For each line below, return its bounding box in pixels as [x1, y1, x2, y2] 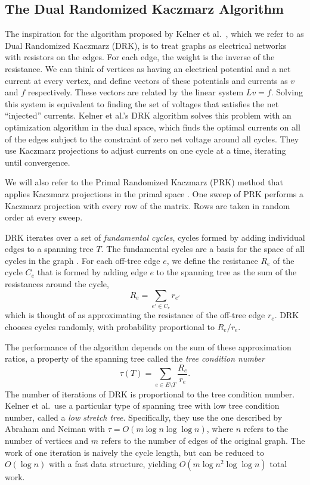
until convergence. [5, 156, 70, 168]
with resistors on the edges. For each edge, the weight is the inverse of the [5, 51, 275, 63]
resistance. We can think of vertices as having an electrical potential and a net [5, 62, 291, 74]
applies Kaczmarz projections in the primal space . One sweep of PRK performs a [5, 187, 304, 200]
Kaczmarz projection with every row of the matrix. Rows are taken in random [5, 199, 290, 212]
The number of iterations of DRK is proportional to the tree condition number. [5, 387, 295, 400]
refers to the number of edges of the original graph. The [101, 434, 305, 446]
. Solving [271, 86, 303, 98]
